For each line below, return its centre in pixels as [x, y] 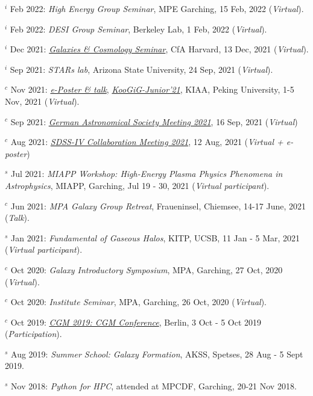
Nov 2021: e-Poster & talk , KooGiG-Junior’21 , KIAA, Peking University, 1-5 [152, 89]
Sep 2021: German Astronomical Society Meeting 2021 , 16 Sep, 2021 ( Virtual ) [154, 121]
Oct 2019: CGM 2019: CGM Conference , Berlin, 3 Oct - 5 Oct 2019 [136, 322]
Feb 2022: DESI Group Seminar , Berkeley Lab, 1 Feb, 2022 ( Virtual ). [138, 29]
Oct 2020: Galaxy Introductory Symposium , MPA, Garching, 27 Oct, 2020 [147, 269]
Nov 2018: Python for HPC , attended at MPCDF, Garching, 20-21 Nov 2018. [154, 386]
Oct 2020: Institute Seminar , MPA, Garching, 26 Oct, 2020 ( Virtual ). [139, 302]
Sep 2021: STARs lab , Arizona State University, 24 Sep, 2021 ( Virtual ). [141, 69]
